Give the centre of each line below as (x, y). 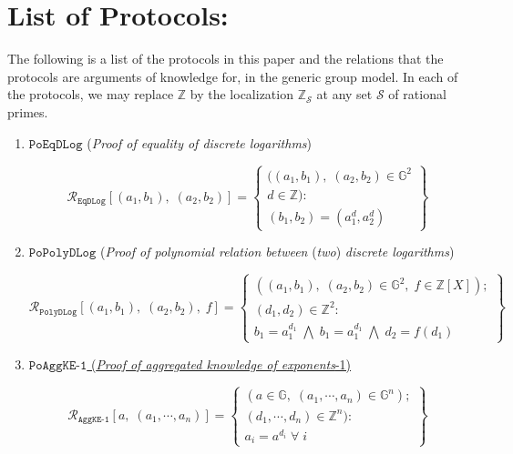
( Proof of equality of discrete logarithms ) (200, 142)
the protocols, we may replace (91, 94)
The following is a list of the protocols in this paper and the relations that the (226, 59)
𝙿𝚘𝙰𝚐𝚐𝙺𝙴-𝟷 (58, 365)
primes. (28, 111)
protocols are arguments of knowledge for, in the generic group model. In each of (233, 76)
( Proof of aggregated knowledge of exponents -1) (221, 363)
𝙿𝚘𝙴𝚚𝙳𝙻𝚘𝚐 (56, 144)
